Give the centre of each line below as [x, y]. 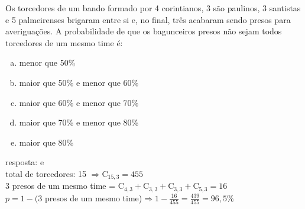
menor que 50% [47, 62]
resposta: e [25, 162]
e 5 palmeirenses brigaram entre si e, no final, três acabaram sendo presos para [148, 19]
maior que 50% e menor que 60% [79, 82]
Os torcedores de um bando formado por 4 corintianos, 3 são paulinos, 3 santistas [153, 8]
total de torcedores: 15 [46, 173]
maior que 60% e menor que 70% [79, 102]
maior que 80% [46, 142]
